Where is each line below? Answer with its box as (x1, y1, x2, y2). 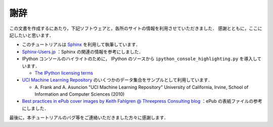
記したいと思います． (9, 32, 54, 38)
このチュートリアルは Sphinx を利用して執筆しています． (22, 41, 141, 48)
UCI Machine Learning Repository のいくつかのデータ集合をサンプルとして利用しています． (22, 77, 212, 83)
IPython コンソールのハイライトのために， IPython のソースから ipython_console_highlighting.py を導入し (22, 56, 257, 62)
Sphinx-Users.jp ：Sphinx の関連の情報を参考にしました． (22, 49, 144, 55)
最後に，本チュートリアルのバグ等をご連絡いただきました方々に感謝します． (9, 114, 169, 121)
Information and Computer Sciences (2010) (34, 91, 125, 97)
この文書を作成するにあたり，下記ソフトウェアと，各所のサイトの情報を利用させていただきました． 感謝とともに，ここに (9, 25, 262, 31)
